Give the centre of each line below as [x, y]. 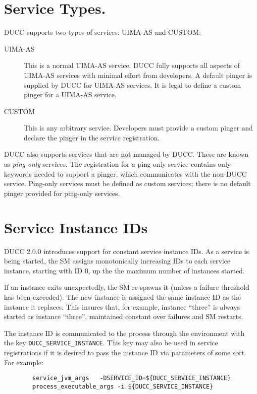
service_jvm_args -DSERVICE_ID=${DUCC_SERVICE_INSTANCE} [132, 378]
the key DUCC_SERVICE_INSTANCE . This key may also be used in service [111, 343]
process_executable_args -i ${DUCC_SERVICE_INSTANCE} [123, 386]
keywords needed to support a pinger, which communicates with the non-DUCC [126, 173]
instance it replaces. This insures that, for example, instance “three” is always [122, 306]
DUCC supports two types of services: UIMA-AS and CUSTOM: [103, 32]
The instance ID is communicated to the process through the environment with [124, 333]
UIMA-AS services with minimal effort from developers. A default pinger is [138, 75]
